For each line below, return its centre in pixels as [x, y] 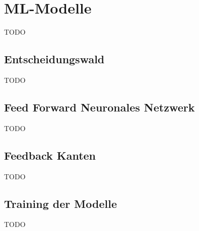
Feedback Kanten [50, 155]
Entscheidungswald [54, 59]
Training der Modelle [60, 203]
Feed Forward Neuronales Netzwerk [99, 107]
